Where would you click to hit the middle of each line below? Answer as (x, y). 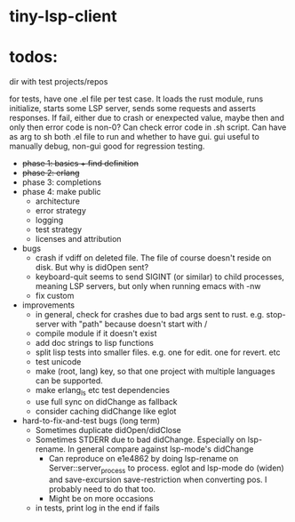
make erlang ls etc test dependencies (103, 391)
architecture (57, 201)
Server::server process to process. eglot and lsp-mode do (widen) (166, 469)
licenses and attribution (78, 239)
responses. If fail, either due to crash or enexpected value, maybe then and (147, 118)
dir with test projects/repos (59, 82)
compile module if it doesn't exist (96, 333)
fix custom (55, 296)
